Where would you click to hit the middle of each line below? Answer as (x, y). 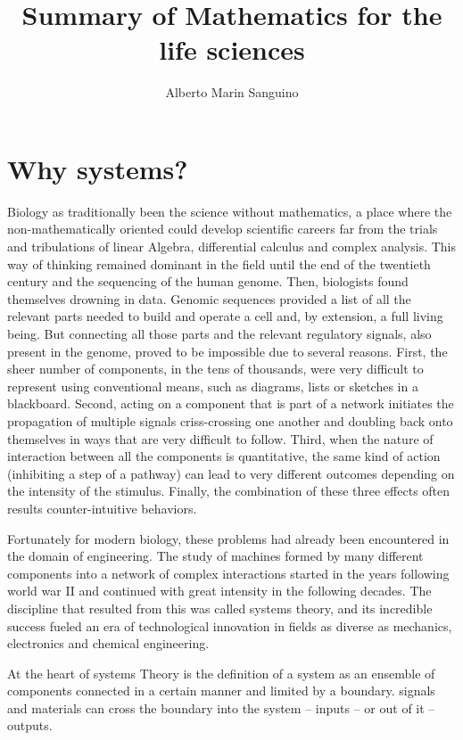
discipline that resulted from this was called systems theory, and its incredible (220, 608)
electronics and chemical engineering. (108, 643)
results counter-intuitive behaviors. (102, 508)
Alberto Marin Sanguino (232, 92)
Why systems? (98, 168)
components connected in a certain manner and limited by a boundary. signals (221, 691)
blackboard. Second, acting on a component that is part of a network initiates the (231, 403)
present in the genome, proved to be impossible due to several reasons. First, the (227, 351)
